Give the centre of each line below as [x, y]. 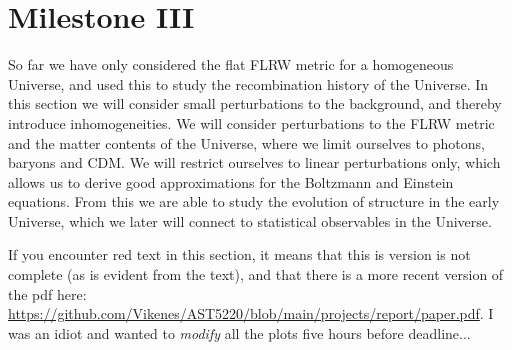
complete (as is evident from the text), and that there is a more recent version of [256, 274]
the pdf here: [47, 293]
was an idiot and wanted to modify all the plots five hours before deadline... [239, 332]
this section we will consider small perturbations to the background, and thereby [255, 103]
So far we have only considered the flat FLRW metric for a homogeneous [231, 64]
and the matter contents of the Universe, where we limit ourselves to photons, [246, 142]
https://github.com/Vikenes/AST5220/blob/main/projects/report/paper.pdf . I [251, 313]
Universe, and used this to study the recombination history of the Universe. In [248, 83]
